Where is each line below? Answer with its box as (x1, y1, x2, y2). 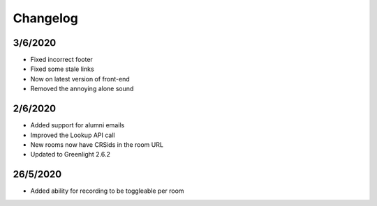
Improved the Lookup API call (30, 131, 115, 139)
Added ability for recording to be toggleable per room (30, 187, 184, 195)
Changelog (13, 10, 78, 26)
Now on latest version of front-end (30, 74, 131, 83)
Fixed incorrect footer (30, 56, 94, 64)
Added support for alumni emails (30, 121, 125, 129)
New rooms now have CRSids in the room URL (30, 140, 164, 149)
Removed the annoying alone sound (30, 84, 134, 93)
